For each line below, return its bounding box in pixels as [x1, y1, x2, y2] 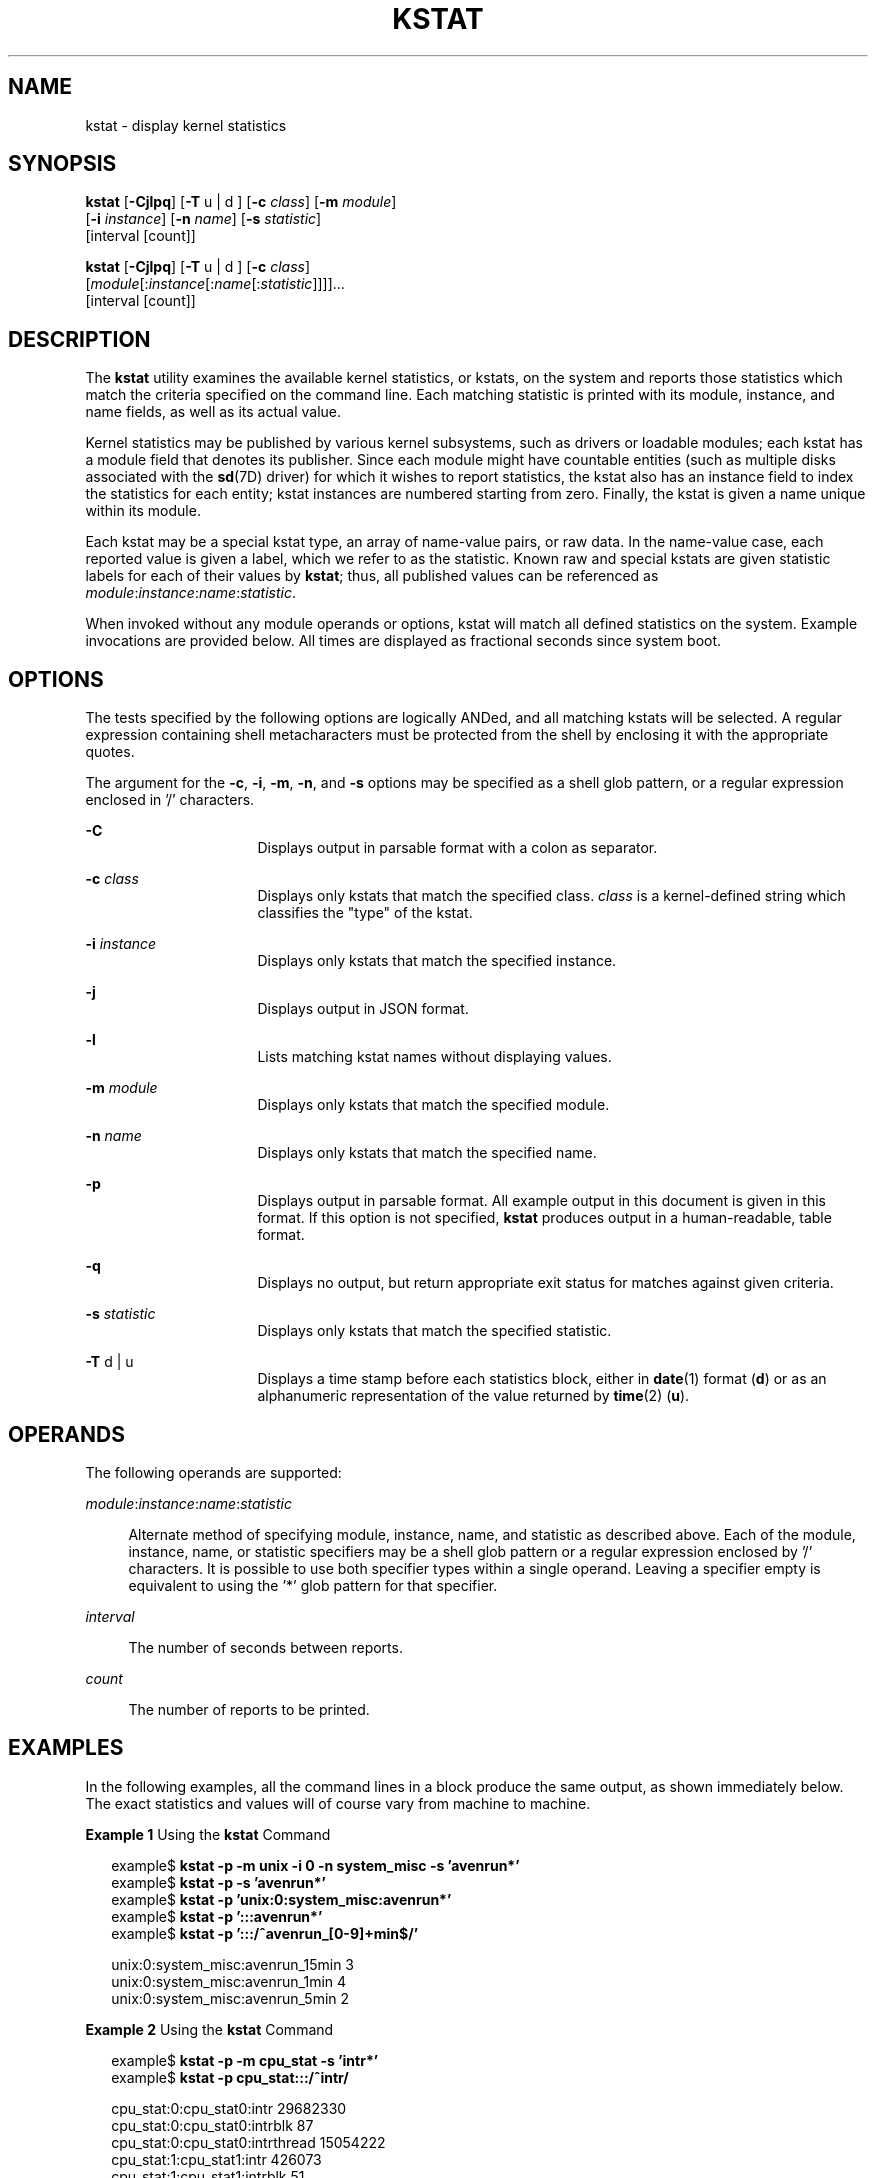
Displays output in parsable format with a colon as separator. [257, 839, 658, 857]
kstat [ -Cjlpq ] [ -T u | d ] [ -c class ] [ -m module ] [85, 193, 397, 211]
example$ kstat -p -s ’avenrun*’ [111, 1873, 326, 1891]
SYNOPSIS [8, 151, 117, 177]
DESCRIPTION [8, 326, 151, 352]
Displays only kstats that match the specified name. [257, 1144, 597, 1162]
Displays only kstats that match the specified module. [257, 1096, 610, 1114]
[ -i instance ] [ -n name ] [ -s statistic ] [85, 210, 322, 228]
